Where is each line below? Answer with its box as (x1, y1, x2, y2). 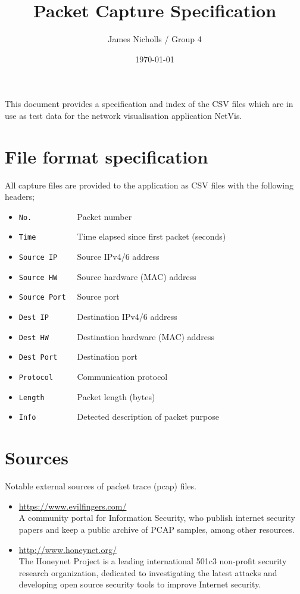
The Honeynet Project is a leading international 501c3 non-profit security (18, 555, 287, 567)
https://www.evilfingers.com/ (18, 499, 127, 512)
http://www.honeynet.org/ (18, 543, 117, 555)
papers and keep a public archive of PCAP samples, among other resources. (18, 523, 295, 535)
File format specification (5, 144, 208, 168)
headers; (5, 190, 35, 203)
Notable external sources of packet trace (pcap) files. (5, 480, 196, 492)
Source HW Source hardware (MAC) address (18, 270, 196, 282)
